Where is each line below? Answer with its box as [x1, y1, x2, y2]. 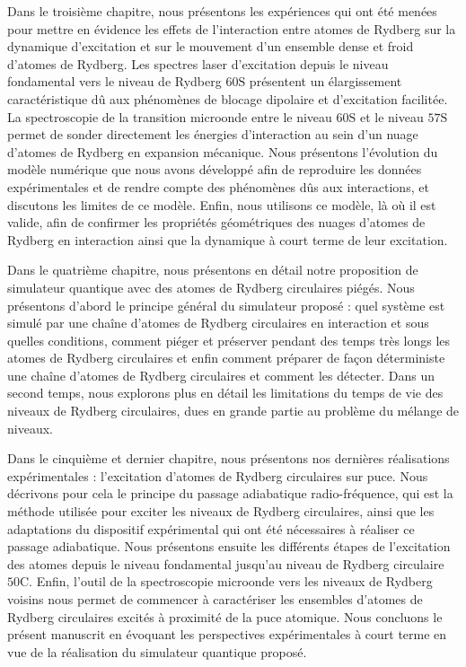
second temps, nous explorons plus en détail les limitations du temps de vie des [7, 383, 444, 402]
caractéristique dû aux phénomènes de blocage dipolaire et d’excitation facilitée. [7, 89, 448, 108]
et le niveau [359, 107, 424, 126]
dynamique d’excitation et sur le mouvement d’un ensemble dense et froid [7, 37, 414, 56]
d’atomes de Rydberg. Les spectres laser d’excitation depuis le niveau [7, 54, 389, 73]
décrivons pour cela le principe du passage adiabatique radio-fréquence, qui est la [7, 484, 453, 503]
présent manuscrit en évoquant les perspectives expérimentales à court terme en [7, 625, 447, 644]
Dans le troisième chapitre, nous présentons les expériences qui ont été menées [7, 2, 437, 20]
